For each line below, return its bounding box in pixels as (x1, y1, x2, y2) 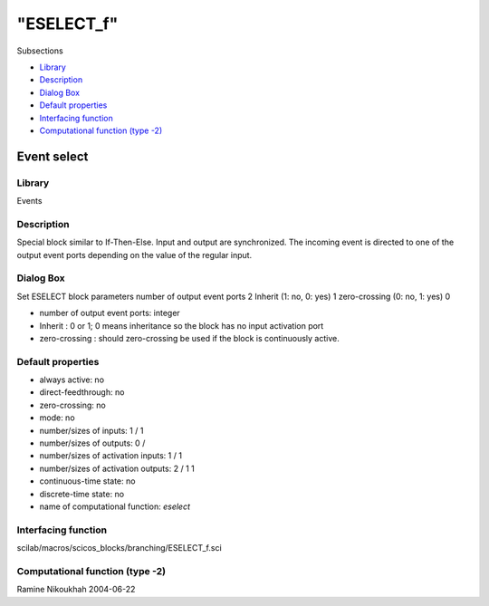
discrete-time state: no (39, 488, 125, 499)
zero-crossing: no (39, 399, 106, 410)
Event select (16, 149, 89, 164)
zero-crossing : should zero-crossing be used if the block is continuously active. (39, 332, 340, 343)
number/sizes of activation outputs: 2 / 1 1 (39, 463, 195, 474)
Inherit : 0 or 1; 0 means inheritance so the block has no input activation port (39, 320, 324, 331)
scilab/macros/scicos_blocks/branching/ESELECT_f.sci (16, 543, 222, 553)
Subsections (16, 45, 63, 56)
